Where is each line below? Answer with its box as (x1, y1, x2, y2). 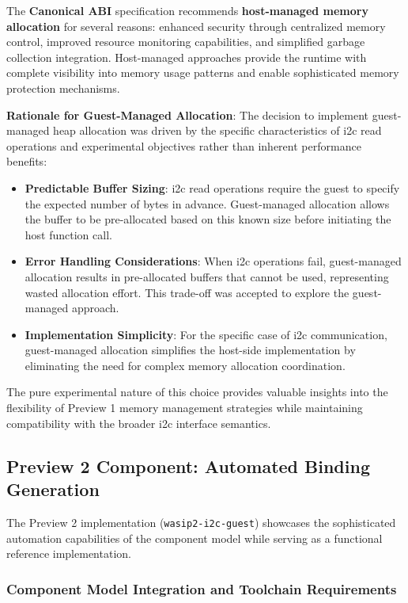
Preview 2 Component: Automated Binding (6, 453, 370, 478)
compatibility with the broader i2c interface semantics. (6, 414, 271, 431)
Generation (6, 477, 100, 502)
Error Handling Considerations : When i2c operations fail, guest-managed (25, 253, 402, 269)
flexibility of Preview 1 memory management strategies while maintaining (6, 399, 363, 416)
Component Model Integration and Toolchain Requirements (6, 578, 397, 598)
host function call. (25, 226, 112, 242)
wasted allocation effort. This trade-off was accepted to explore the (25, 284, 349, 300)
